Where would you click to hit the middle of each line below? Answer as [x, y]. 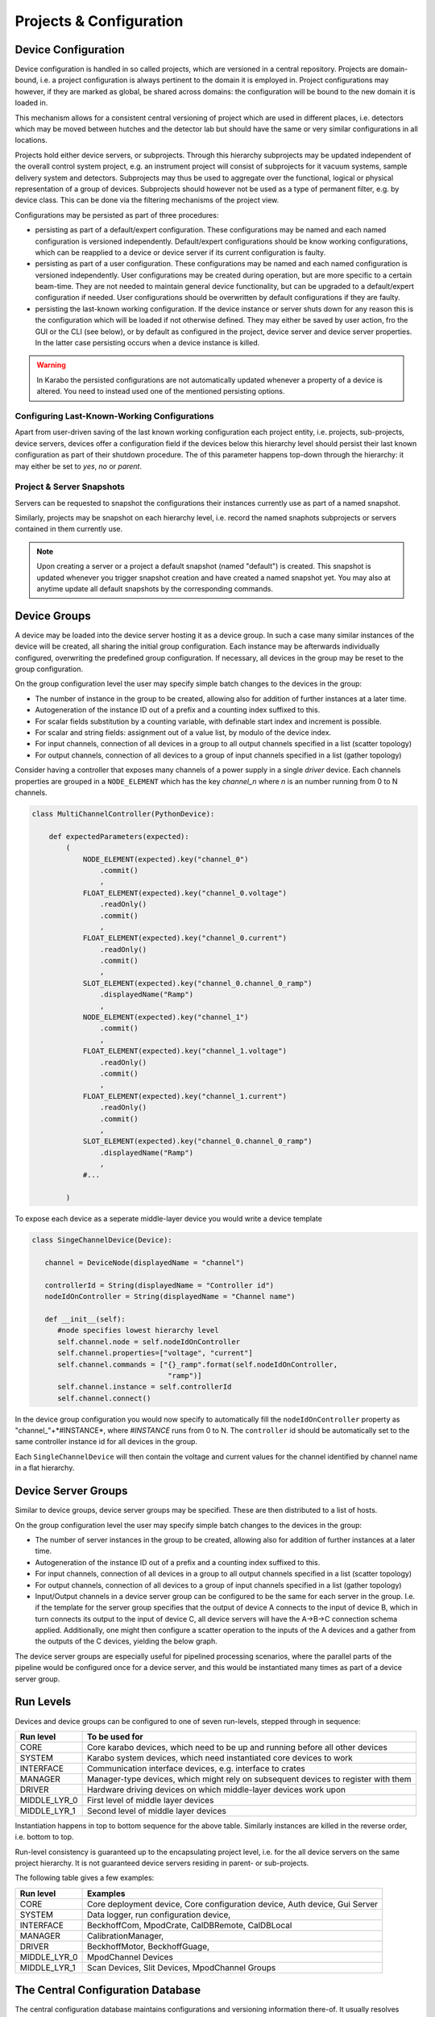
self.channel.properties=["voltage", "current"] [155, 1353]
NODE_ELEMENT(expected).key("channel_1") [166, 1017]
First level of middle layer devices [150, 1800]
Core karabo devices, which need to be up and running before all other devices [237, 1747]
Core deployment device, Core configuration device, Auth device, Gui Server [232, 1904]
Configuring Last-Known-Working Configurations [114, 416]
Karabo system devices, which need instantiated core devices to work [220, 1757]
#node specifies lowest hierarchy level [138, 1330]
